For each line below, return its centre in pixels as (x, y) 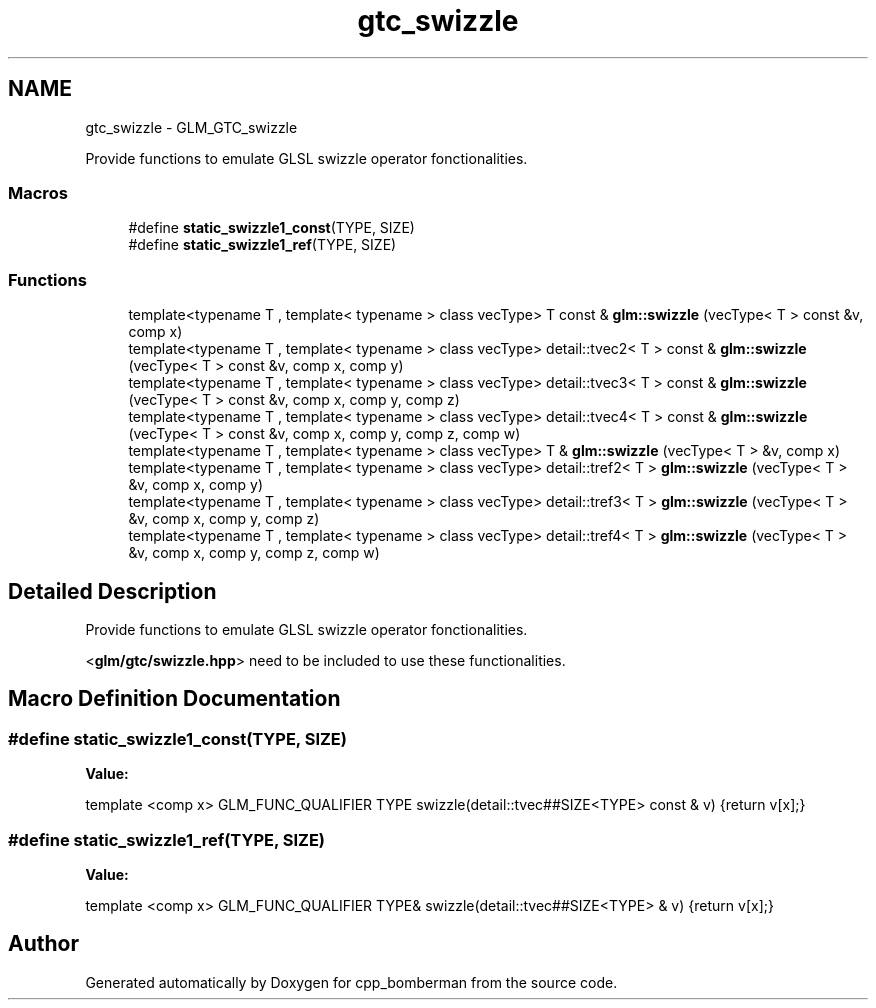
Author (43, 944)
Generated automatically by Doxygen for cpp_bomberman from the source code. (351, 982)
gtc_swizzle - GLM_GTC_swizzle (191, 127)
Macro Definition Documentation (174, 699)
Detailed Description (112, 591)
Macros (38, 192)
